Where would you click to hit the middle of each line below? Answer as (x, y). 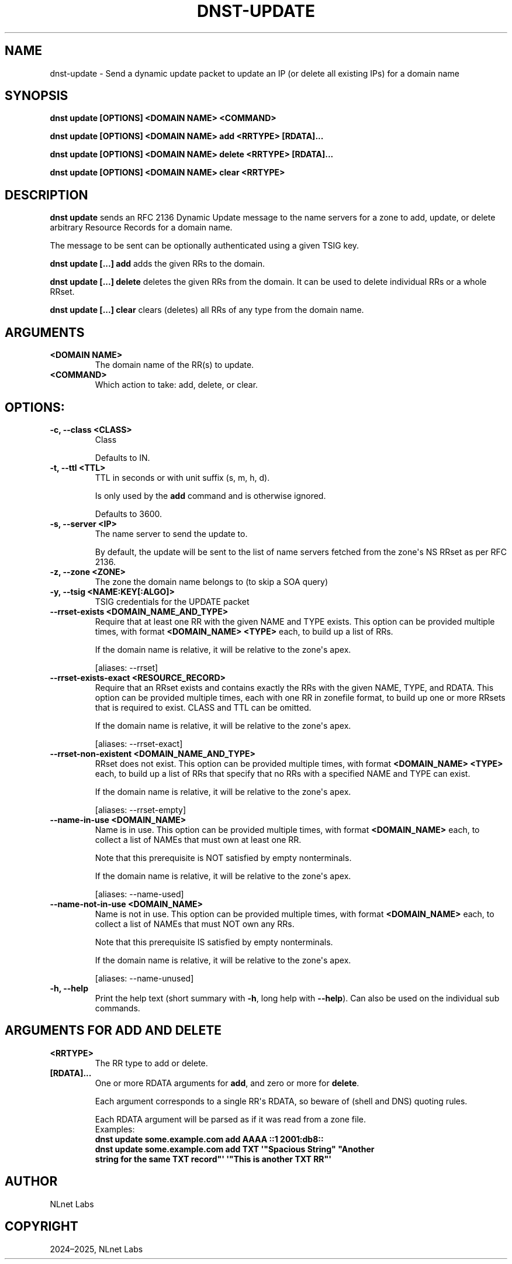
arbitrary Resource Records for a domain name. (141, 228)
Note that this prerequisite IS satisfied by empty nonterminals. (214, 942)
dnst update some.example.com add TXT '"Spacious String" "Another (235, 1149)
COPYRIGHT (41, 1227)
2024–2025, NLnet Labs (96, 1249)
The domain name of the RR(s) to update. (174, 365)
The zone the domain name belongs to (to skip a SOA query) (212, 581)
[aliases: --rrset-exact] (139, 743)
